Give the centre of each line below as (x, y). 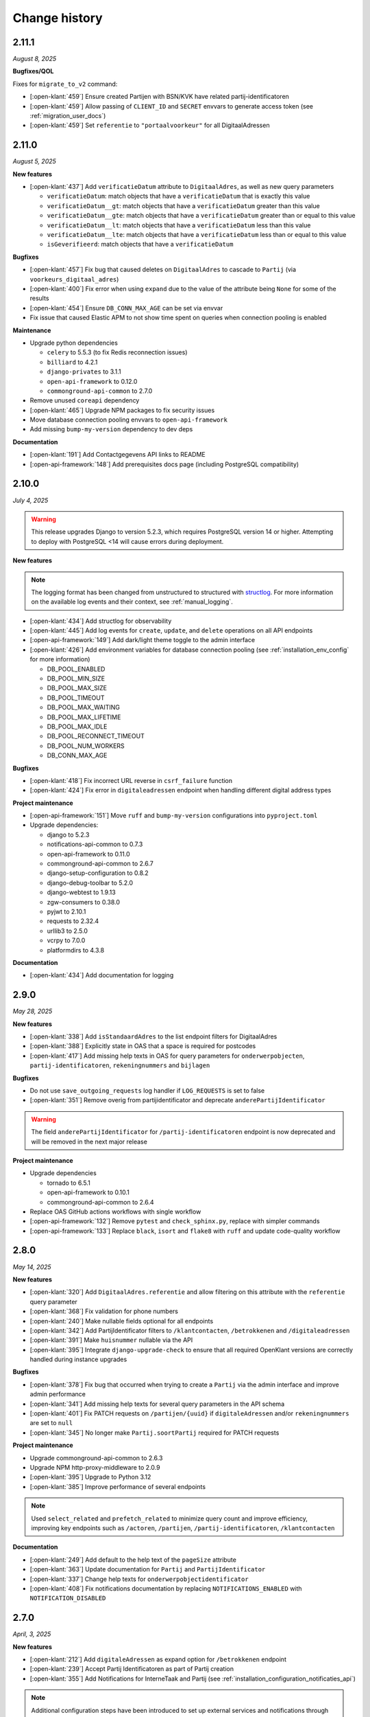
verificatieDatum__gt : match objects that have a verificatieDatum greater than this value (183, 205)
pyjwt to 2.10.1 (66, 911)
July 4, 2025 (30, 500)
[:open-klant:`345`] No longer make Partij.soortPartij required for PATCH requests (155, 1433)
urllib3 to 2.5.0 (67, 931)
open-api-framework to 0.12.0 (92, 381)
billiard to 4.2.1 (72, 362)
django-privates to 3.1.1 (84, 372)
